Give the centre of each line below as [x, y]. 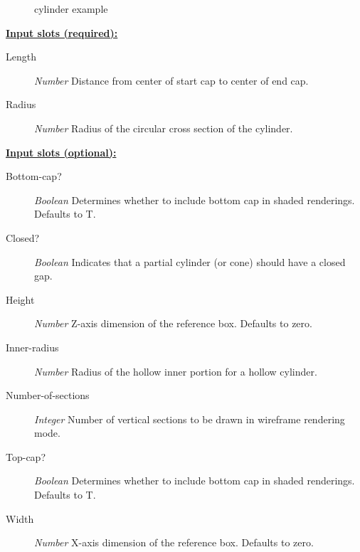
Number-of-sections [48, 395]
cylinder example [71, 9]
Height [20, 299]
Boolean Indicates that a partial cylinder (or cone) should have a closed [190, 261]
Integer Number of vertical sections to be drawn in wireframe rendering [190, 419]
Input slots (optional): [61, 152]
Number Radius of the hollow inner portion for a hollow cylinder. [176, 371]
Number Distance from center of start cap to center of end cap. [171, 80]
